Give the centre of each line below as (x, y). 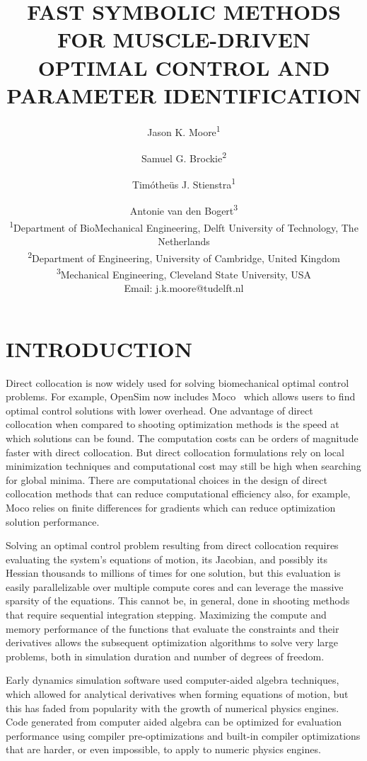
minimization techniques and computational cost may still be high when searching (183, 466)
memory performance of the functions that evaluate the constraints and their (173, 628)
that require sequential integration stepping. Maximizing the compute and (166, 615)
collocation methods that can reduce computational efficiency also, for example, (178, 494)
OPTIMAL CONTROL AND (184, 67)
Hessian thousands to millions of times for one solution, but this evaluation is (173, 573)
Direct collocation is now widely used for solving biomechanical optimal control (177, 382)
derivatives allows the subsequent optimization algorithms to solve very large (172, 642)
